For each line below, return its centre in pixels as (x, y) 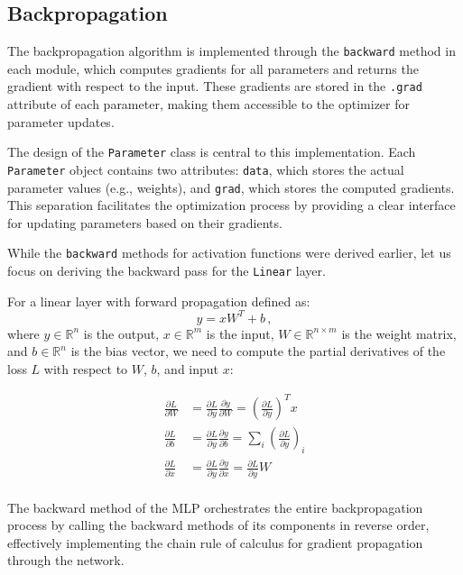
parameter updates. (61, 121)
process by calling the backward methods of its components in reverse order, (218, 525)
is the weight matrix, (399, 333)
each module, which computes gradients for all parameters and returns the (213, 68)
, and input (188, 369)
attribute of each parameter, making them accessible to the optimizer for (208, 104)
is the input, (240, 333)
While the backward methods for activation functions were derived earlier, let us (229, 253)
